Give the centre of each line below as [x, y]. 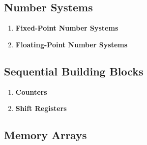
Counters [31, 91]
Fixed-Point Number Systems [67, 28]
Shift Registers [41, 108]
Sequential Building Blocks [74, 71]
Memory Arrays [45, 135]
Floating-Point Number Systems [72, 44]
